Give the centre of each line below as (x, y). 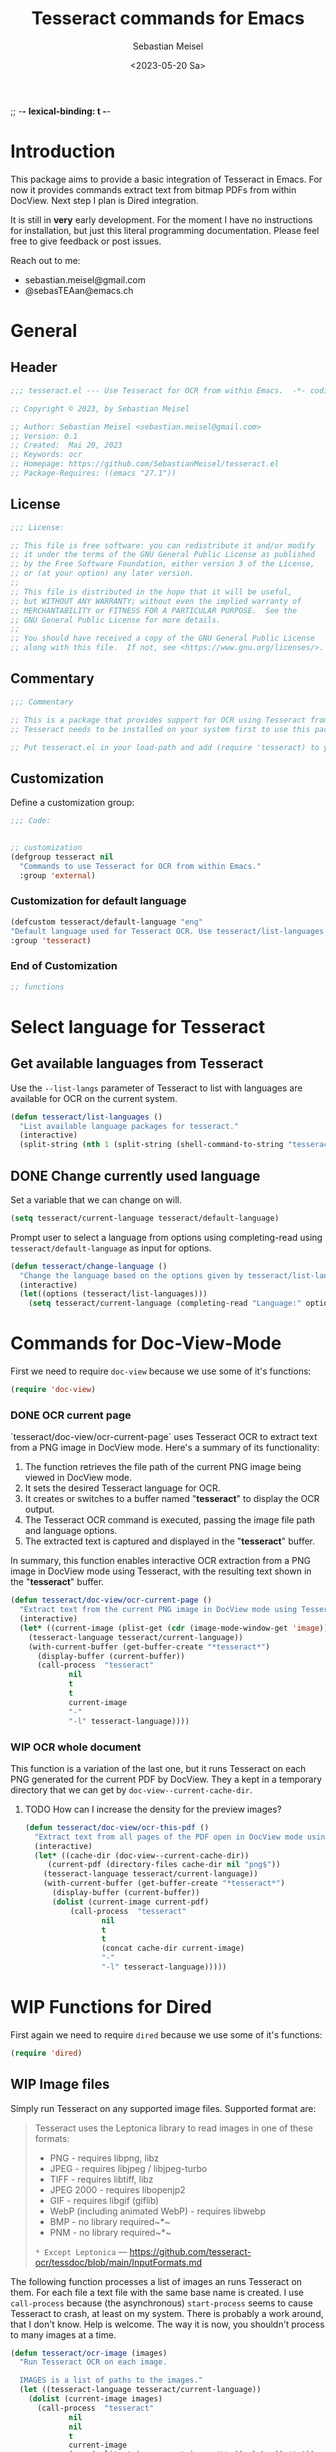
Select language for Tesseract (138, 1026)
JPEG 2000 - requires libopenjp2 (117, 2189)
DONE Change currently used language (135, 1175)
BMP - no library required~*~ (110, 2221)
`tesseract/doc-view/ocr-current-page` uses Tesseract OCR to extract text (164, 1437)
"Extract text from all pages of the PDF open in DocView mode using (182, 1837)
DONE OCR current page (71, 1415)
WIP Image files (60, 2084)
